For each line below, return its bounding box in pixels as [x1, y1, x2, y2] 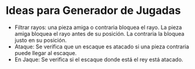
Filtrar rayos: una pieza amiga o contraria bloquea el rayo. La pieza [14, 24, 182, 31]
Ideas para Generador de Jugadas [5, 4, 181, 18]
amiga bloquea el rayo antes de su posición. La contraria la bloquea [14, 30, 185, 37]
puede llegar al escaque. [14, 49, 77, 56]
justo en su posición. [14, 36, 67, 44]
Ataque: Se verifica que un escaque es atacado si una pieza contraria [14, 43, 190, 50]
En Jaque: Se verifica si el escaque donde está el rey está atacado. [14, 56, 183, 63]
